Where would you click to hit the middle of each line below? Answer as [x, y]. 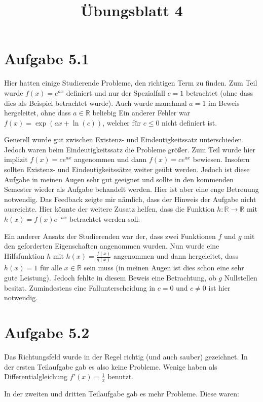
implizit [16, 159]
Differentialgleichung [36, 376]
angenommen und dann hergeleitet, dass [176, 256]
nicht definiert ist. [190, 122]
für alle [51, 268]
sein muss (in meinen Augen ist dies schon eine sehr [164, 268]
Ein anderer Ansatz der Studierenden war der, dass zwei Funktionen [110, 236]
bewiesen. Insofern [221, 159]
